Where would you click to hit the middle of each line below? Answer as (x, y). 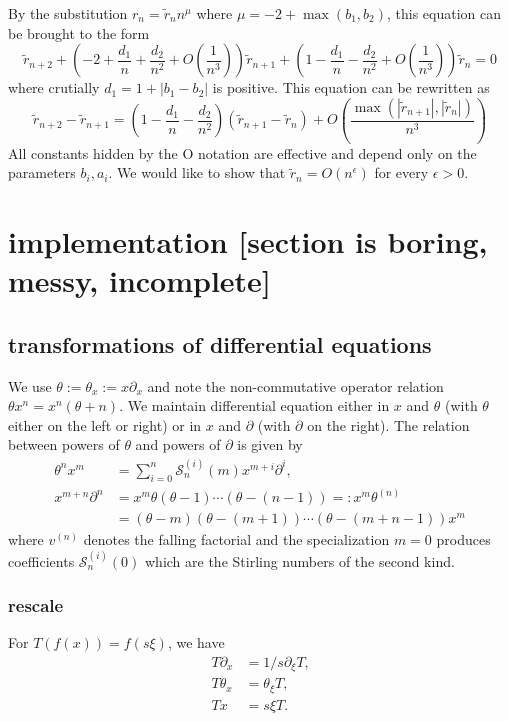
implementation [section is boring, (248, 241)
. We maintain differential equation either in (254, 405)
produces (463, 539)
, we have (196, 642)
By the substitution (68, 13)
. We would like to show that (197, 172)
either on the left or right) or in (105, 424)
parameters (42, 172)
